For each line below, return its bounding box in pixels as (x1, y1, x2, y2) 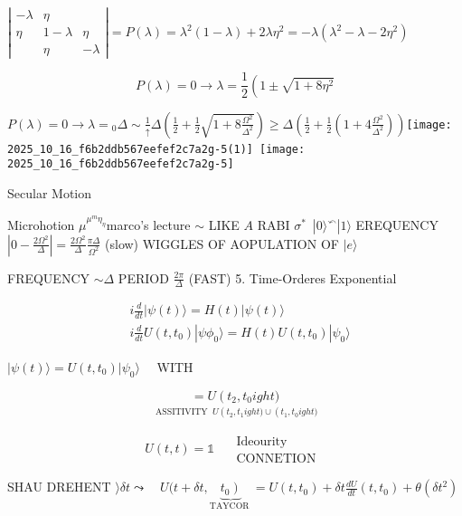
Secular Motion (7, 184, 92, 203)
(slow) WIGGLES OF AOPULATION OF (105, 234, 339, 253)
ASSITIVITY (155, 407, 208, 417)
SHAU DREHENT (7, 477, 111, 496)
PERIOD (118, 268, 169, 287)
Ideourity (236, 435, 288, 449)
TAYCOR (209, 502, 250, 511)
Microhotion (7, 215, 75, 234)
